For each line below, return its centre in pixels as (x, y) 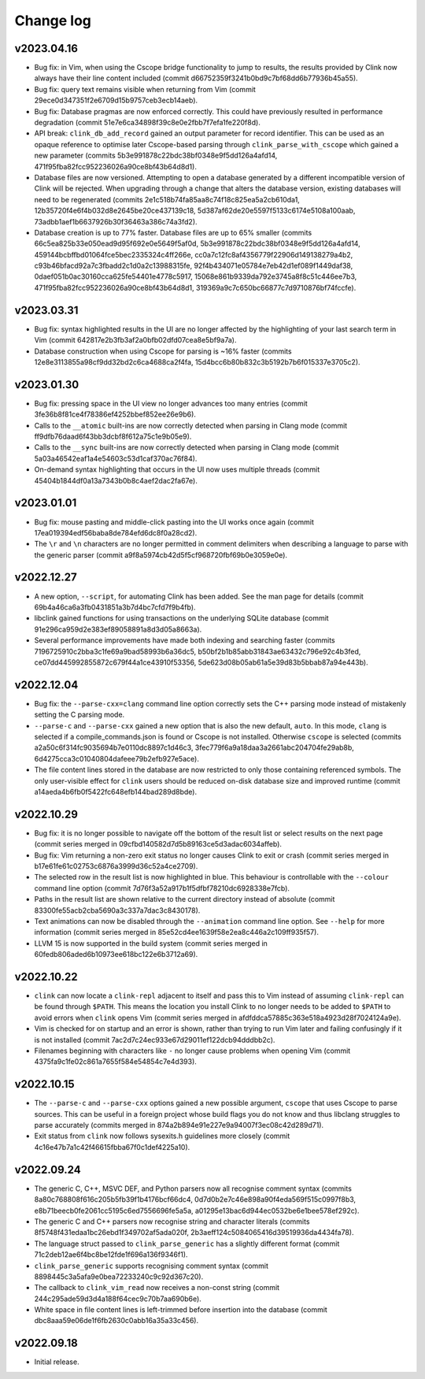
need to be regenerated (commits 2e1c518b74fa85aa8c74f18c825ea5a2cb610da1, (167, 199)
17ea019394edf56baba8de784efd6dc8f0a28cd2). (116, 532)
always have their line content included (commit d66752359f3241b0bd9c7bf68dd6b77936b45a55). (196, 78)
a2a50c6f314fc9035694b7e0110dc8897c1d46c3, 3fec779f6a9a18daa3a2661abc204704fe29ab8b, (194, 747)
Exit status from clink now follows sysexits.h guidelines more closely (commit (162, 1136)
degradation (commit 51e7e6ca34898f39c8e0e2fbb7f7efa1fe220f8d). (148, 123)
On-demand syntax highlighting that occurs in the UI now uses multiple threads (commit (177, 469)
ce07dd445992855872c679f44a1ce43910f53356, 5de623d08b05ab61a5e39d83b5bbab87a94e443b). (201, 662)
